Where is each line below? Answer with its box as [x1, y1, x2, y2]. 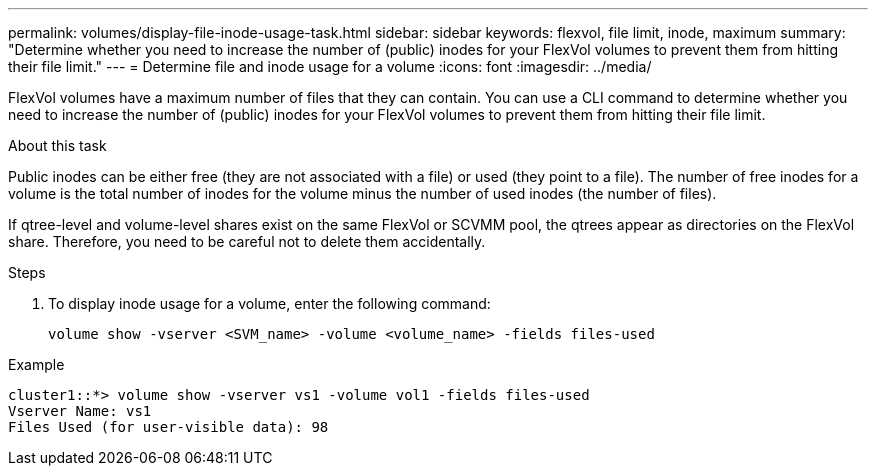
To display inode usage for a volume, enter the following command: [48, 295, 491, 312]
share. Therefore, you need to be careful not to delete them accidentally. [8, 233, 486, 250]
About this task [8, 137, 107, 154]
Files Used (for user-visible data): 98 [8, 419, 329, 435]
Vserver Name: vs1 [8, 403, 152, 419]
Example [8, 356, 65, 373]
